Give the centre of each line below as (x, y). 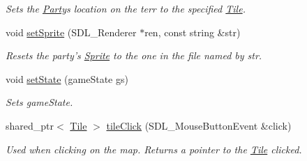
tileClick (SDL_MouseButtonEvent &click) (199, 125)
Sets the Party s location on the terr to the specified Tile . (126, 8)
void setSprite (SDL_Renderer (71, 32)
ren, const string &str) (193, 32)
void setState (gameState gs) (67, 78)
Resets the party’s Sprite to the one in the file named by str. (134, 55)
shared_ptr (30, 125)
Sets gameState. (39, 102)
